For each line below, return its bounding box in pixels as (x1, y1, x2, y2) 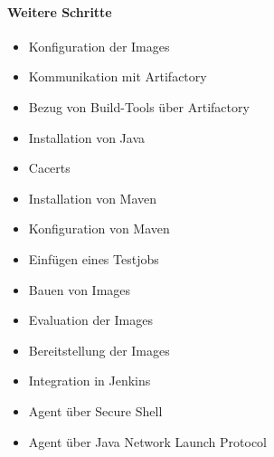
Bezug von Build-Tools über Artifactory (28, 97, 250, 116)
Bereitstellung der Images (28, 340, 170, 359)
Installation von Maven (28, 188, 157, 207)
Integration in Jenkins (28, 371, 151, 390)
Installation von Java (28, 128, 146, 147)
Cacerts (28, 158, 71, 177)
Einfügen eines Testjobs (28, 249, 159, 268)
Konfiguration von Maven (28, 219, 170, 238)
